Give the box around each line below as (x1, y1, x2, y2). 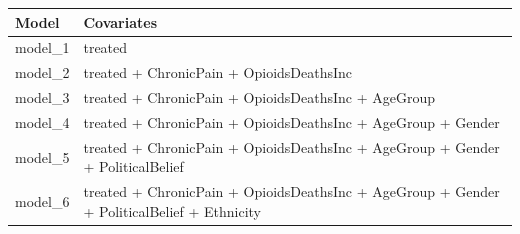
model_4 (15, 111, 70, 132)
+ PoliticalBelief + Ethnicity (83, 200, 262, 221)
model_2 (15, 62, 70, 83)
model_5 (15, 146, 70, 167)
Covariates (83, 11, 158, 32)
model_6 (15, 190, 70, 211)
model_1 (15, 37, 70, 58)
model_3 (15, 87, 70, 108)
